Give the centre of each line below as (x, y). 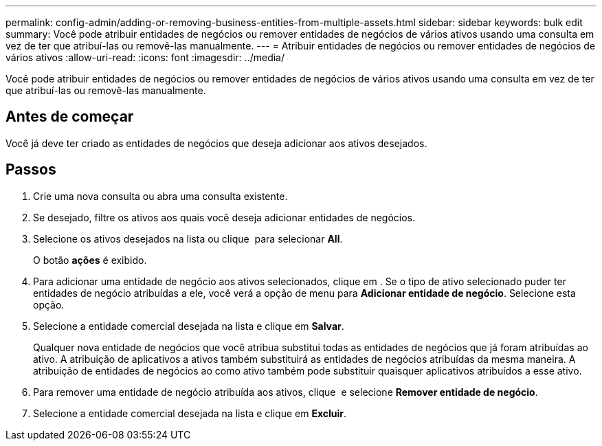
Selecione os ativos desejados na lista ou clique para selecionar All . (188, 238)
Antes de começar (70, 117)
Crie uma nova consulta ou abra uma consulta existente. (160, 196)
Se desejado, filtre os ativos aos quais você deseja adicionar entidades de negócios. (224, 217)
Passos (31, 170)
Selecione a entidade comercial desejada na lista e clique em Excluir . (190, 413)
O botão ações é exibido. (90, 260)
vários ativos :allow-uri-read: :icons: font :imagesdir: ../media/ (145, 57)
